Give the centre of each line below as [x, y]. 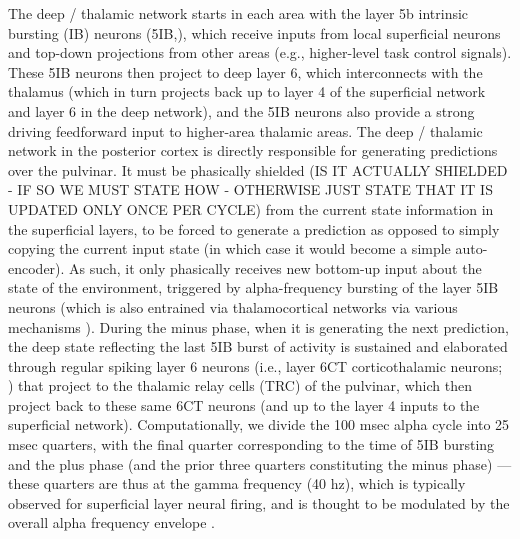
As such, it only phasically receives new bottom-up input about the [275, 267]
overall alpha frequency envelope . [111, 522]
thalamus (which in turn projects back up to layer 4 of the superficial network [247, 91]
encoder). [36, 267]
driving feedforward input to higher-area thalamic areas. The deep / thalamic [245, 130]
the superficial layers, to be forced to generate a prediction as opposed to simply [254, 228]
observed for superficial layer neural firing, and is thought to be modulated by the [259, 502]
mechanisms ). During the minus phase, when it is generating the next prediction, [258, 326]
